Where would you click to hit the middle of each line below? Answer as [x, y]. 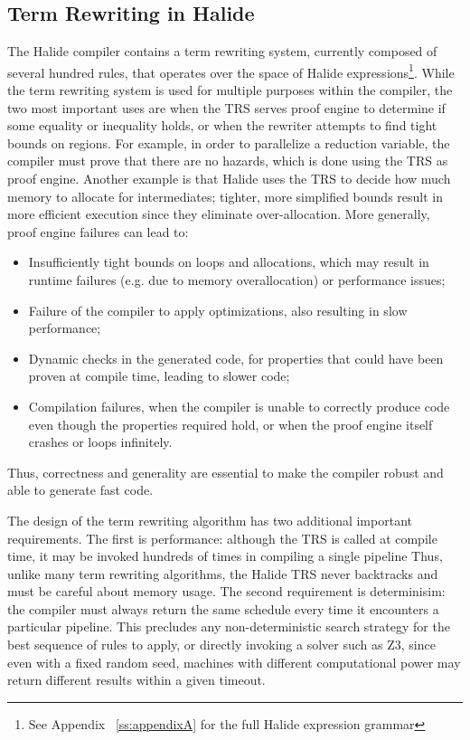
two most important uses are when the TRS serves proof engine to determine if [226, 107]
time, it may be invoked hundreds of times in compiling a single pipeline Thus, [225, 556]
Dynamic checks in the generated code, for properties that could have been [236, 358]
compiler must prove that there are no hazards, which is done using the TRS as [228, 161]
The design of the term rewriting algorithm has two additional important [210, 520]
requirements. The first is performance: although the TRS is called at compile [222, 538]
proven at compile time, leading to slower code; [159, 376]
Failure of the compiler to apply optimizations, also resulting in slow [218, 310]
